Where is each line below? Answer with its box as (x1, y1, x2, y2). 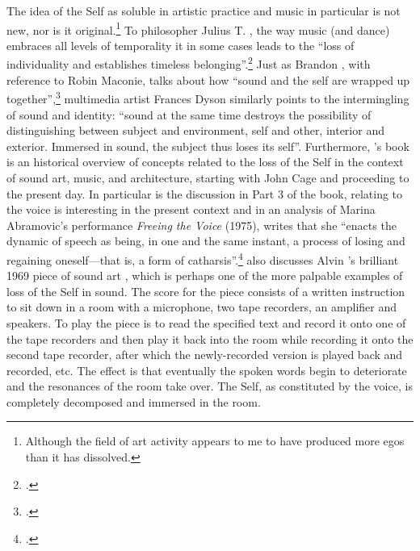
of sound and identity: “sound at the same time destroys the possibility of (6, 106, 372, 123)
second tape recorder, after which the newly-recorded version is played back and (6, 346, 403, 363)
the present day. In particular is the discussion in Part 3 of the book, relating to (6, 185, 403, 202)
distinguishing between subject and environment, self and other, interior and (6, 122, 384, 139)
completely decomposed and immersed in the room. (6, 393, 261, 410)
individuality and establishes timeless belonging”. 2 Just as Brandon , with (6, 53, 371, 73)
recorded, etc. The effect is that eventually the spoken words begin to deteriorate (6, 361, 407, 378)
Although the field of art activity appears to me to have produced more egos (25, 432, 405, 449)
